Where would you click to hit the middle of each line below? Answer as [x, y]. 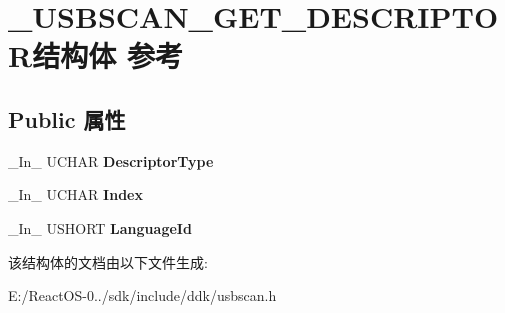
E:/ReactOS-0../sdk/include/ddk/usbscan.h [142, 295]
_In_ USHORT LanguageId [100, 227]
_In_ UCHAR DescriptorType [111, 160]
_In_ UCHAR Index [75, 194]
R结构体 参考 [95, 55]
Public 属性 [67, 118]
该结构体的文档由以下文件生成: [108, 261]
